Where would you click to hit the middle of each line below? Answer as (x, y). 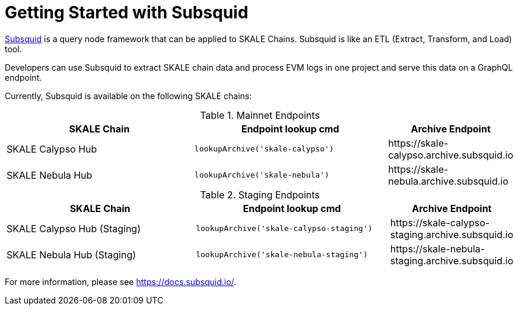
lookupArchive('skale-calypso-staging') (284, 229)
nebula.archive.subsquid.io (448, 181)
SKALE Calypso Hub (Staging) (74, 228)
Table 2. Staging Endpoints (260, 194)
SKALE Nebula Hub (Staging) (71, 254)
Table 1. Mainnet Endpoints (260, 115)
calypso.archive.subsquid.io (451, 155)
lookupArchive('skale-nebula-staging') (282, 255)
